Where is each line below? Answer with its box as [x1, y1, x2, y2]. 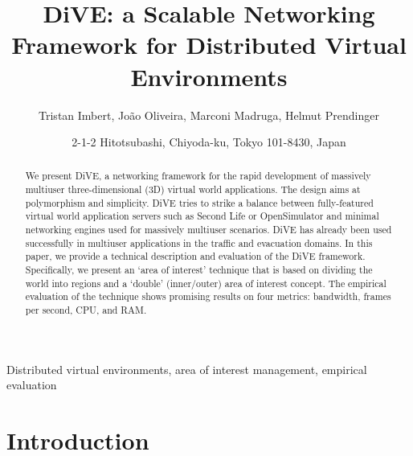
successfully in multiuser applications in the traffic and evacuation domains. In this [25, 236, 373, 249]
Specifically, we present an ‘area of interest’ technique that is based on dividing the [25, 263, 373, 277]
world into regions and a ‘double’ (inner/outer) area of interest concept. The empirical [25, 276, 386, 290]
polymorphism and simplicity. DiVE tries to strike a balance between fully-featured [25, 195, 374, 209]
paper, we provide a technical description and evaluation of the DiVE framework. [25, 249, 366, 263]
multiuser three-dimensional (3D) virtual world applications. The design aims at [25, 183, 361, 196]
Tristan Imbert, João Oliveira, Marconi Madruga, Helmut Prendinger [39, 106, 379, 123]
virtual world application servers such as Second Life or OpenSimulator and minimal [25, 209, 379, 223]
